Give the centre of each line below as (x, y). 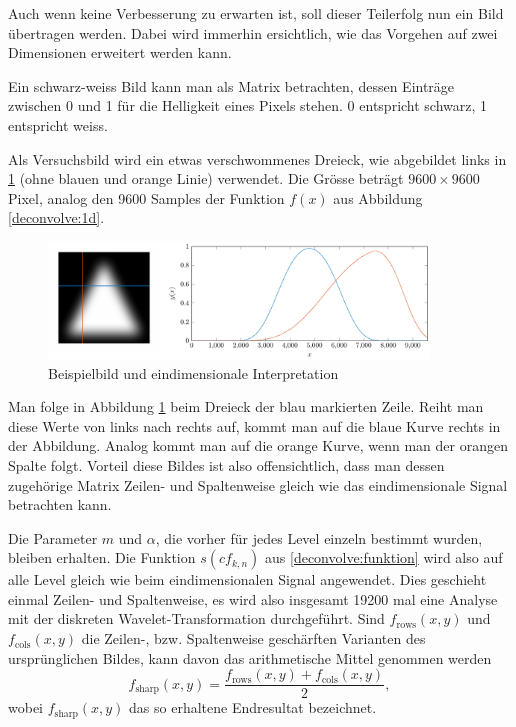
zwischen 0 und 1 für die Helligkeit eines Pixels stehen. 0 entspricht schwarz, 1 (248, 105)
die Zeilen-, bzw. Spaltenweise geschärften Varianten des (253, 638)
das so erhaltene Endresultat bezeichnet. (253, 707)
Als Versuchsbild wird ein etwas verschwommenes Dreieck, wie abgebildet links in (257, 158)
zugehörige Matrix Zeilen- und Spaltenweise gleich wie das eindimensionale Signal (258, 484)
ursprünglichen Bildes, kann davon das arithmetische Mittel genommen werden (250, 657)
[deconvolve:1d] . (56, 217)
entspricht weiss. (58, 124)
